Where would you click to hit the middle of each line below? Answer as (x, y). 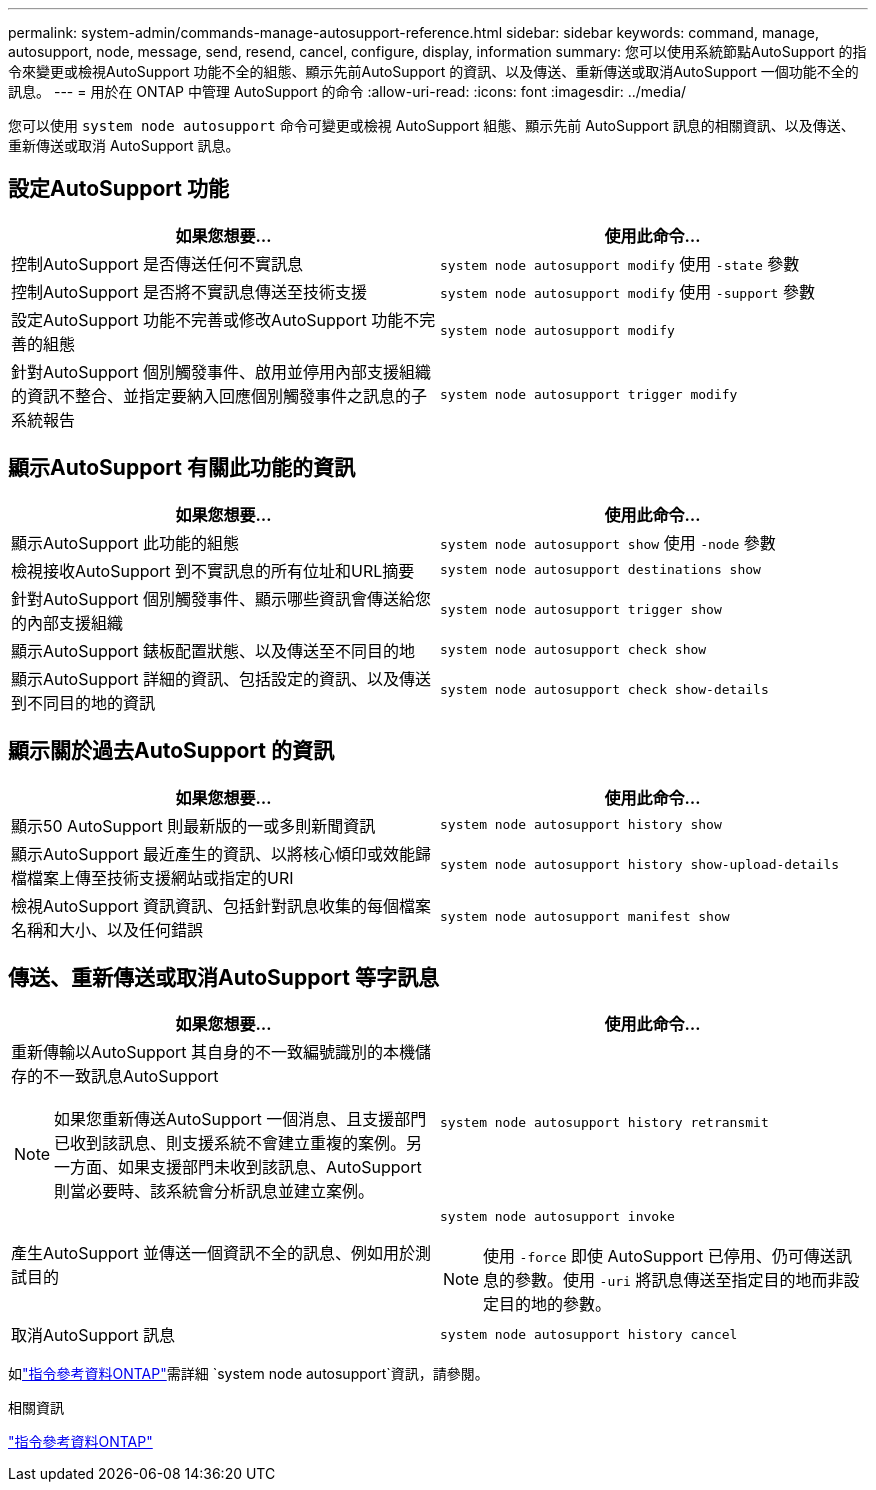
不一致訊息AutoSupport (131, 1076)
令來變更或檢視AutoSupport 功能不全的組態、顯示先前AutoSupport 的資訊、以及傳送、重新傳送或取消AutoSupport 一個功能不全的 (433, 71)
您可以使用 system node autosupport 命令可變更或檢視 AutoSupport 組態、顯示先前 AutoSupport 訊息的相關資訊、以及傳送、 (431, 125)
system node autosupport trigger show (581, 610)
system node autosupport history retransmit (604, 1122)
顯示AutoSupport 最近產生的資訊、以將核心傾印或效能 (213, 853)
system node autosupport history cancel (589, 1334)
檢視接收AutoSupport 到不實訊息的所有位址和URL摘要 (213, 570)
